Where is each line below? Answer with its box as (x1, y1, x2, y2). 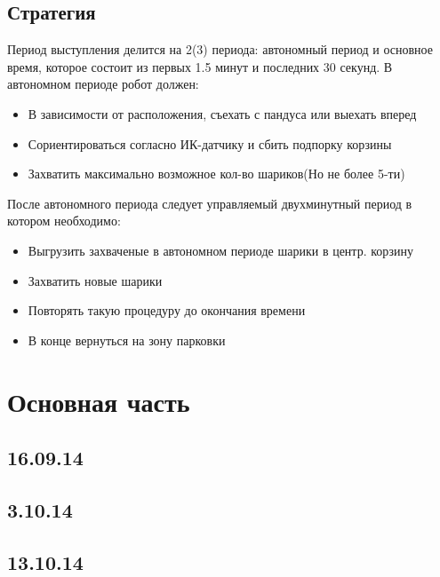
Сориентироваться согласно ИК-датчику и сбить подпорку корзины (28, 134, 392, 153)
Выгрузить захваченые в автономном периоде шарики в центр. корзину (28, 241, 413, 259)
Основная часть (7, 383, 190, 419)
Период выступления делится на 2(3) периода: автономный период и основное (7, 40, 433, 59)
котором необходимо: (7, 211, 121, 230)
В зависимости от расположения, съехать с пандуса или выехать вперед (28, 104, 417, 123)
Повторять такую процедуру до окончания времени (28, 301, 306, 320)
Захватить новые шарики (28, 271, 163, 289)
